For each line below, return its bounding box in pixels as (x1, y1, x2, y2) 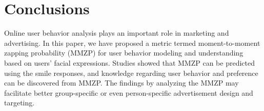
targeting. (4, 97, 35, 108)
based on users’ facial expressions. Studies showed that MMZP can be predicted (4, 57, 255, 68)
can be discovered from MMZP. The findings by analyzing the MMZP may (4, 77, 239, 88)
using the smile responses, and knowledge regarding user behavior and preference (4, 67, 258, 78)
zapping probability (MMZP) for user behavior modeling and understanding (4, 47, 243, 58)
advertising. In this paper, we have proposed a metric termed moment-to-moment (4, 37, 260, 48)
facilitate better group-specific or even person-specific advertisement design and (4, 87, 253, 98)
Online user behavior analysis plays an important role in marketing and (4, 27, 229, 38)
